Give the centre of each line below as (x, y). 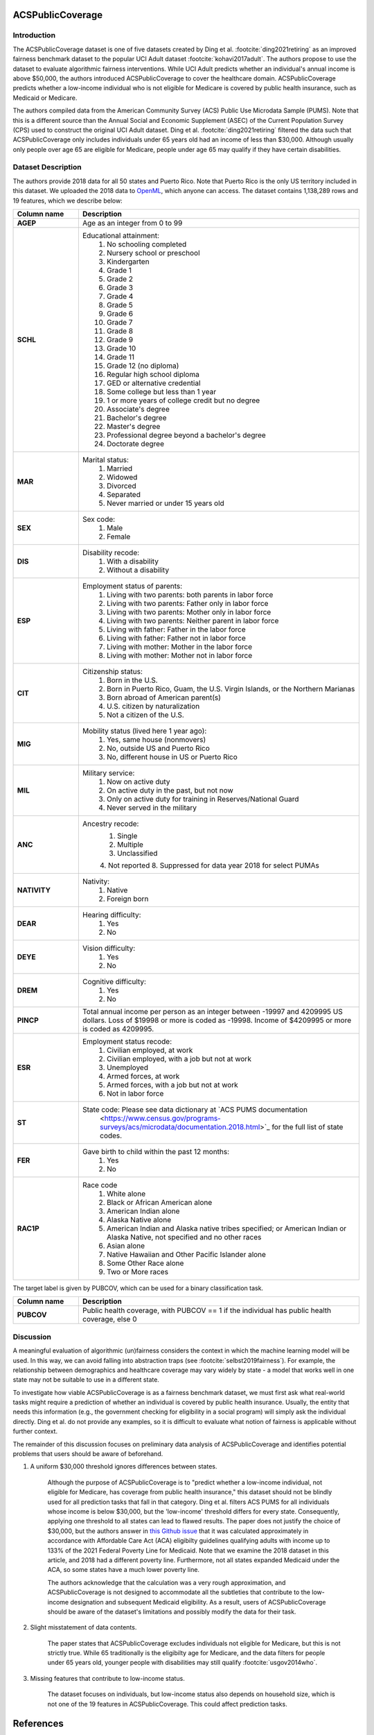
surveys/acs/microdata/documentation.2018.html (180, 1126)
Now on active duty (138, 781)
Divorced (121, 486)
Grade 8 (120, 331)
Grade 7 (119, 322)
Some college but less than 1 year (161, 391)
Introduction (34, 35)
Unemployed (127, 1067)
